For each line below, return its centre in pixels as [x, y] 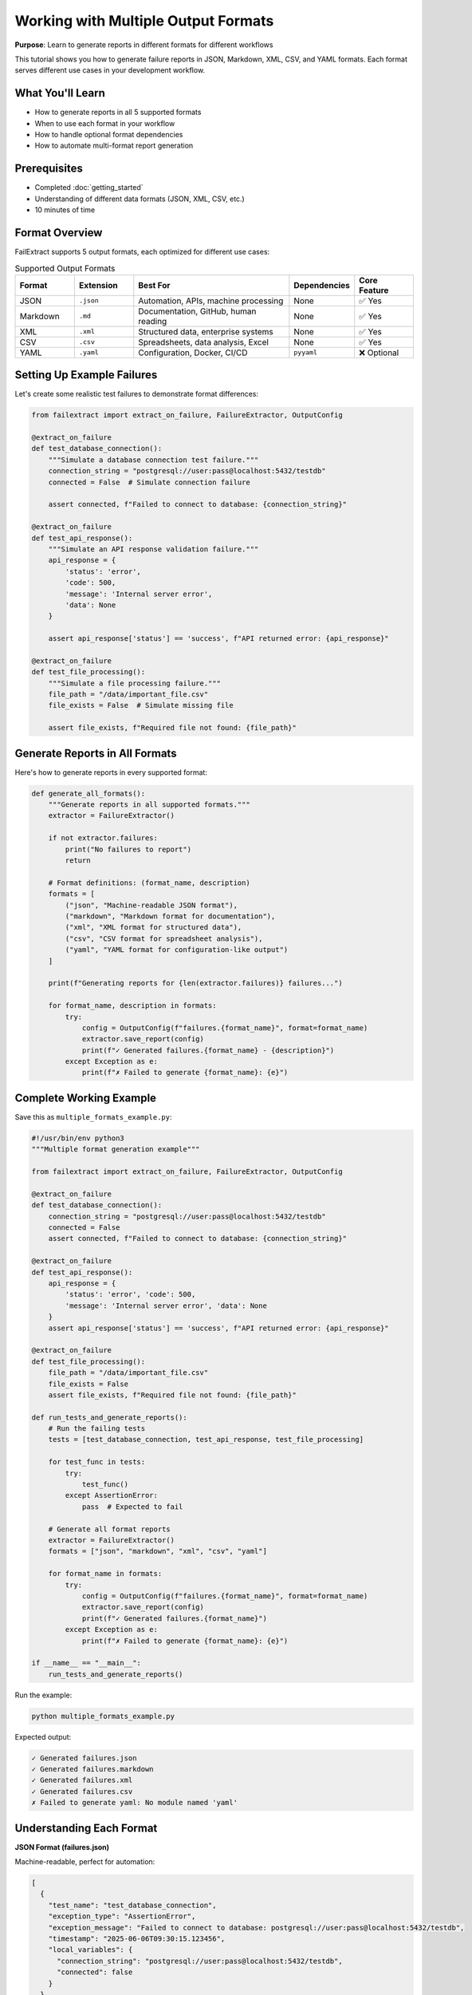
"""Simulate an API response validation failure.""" [153, 549]
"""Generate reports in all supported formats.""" [149, 805]
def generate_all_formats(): [88, 793]
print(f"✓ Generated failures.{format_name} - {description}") [208, 1050]
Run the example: [43, 1695]
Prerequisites [49, 169]
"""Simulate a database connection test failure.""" [153, 460]
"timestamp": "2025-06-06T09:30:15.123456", [137, 1939]
